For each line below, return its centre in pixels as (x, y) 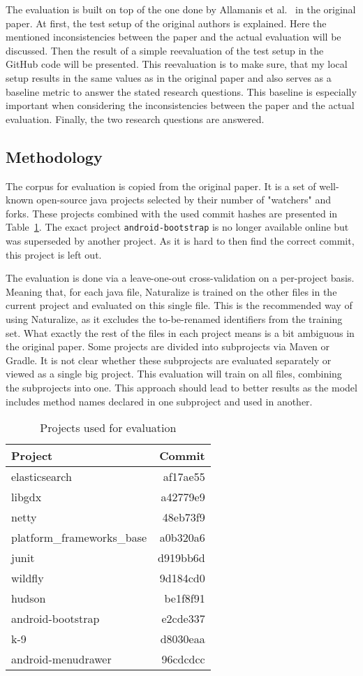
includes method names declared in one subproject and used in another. (159, 401)
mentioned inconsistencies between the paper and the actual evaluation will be (173, 37)
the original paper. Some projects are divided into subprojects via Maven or (168, 346)
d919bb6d (181, 558)
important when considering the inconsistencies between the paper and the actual (180, 105)
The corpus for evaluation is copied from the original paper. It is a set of (161, 186)
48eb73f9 (184, 517)
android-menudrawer (61, 659)
